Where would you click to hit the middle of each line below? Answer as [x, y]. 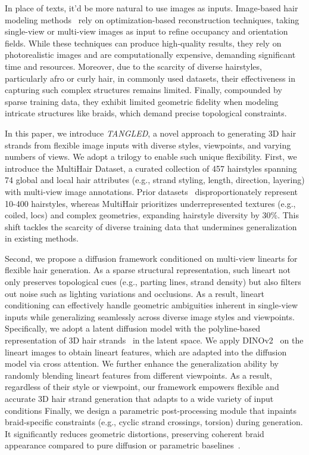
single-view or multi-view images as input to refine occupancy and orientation [146, 31]
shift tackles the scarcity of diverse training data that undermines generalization [151, 226]
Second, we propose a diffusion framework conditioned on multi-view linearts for [151, 258]
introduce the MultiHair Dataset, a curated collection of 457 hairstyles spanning [151, 168]
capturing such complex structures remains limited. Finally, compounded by [143, 90]
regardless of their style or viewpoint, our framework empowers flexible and [142, 387]
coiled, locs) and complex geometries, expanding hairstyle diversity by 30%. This [152, 215]
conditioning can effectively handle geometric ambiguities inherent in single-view [152, 305]
